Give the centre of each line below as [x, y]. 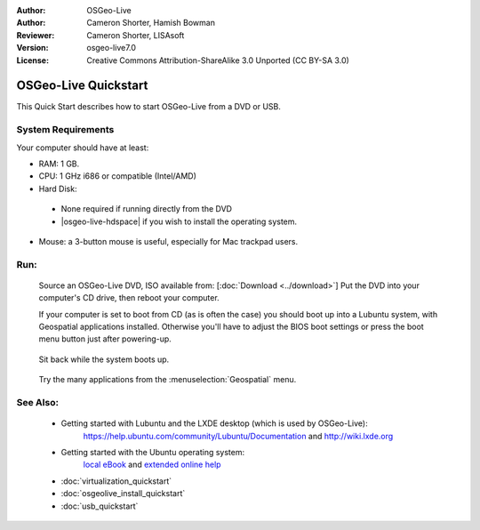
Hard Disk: [58, 189]
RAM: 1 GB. [59, 164]
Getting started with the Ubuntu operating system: [152, 452]
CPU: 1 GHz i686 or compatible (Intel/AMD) [118, 176]
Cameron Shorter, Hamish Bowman [151, 23]
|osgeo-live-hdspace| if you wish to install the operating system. [179, 221]
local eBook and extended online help [152, 465]
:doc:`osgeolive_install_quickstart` [123, 494]
